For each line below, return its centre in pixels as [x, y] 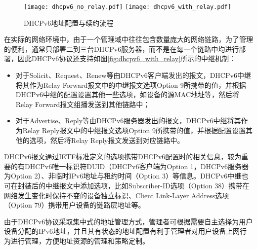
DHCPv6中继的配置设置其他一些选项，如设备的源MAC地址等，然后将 [128, 94]
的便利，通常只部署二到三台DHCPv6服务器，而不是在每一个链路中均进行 [122, 49]
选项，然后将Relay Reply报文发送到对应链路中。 [107, 140]
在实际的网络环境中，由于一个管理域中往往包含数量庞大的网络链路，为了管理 [128, 39]
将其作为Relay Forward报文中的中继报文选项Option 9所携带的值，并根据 [131, 85]
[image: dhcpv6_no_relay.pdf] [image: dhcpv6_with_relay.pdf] [128, 7]
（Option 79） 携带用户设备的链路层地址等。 [75, 205]
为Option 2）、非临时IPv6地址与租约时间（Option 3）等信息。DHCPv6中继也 [126, 176]
